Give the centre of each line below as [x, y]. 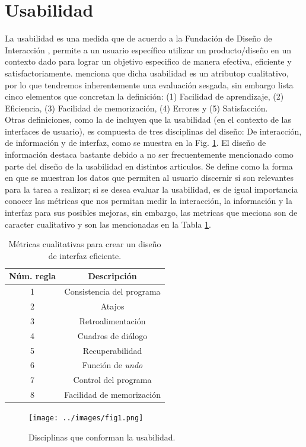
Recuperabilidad [112, 350]
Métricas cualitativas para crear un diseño [85, 244]
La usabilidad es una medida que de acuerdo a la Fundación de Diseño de [138, 38]
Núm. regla [33, 276]
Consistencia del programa [112, 291]
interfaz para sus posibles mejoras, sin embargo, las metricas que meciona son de [151, 213]
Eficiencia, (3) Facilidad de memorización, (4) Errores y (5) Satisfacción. [136, 108]
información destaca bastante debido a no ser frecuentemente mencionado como [149, 154]
